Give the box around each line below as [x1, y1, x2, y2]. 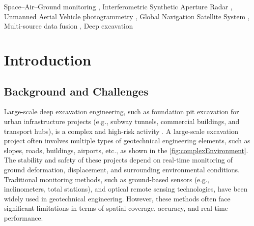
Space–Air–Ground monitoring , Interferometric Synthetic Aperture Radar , [4, 1, 233, 11]
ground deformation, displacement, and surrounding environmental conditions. [4, 164, 240, 174]
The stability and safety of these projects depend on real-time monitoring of [4, 155, 233, 165]
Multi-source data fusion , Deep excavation [4, 21, 133, 31]
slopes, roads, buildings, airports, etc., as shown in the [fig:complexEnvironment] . [4, 145, 248, 155]
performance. [4, 212, 43, 223]
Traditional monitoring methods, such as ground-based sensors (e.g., [4, 174, 209, 184]
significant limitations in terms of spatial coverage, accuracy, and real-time [4, 203, 228, 213]
